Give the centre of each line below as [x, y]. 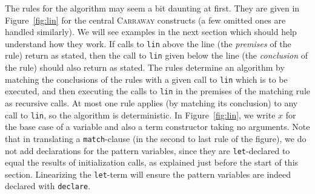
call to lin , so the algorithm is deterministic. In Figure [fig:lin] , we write [140, 115]
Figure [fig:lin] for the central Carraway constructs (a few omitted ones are [145, 20]
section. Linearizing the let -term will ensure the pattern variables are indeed [148, 174]
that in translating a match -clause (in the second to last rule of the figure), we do [156, 138]
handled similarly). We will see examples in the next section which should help [151, 32]
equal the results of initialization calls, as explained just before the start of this [152, 162]
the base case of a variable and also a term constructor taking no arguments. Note [157, 127]
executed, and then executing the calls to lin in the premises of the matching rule [157, 91]
